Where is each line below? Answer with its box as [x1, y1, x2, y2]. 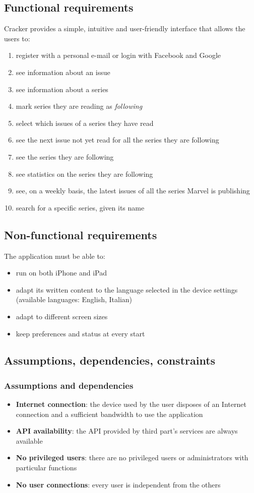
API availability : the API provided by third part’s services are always [16, 426, 238, 436]
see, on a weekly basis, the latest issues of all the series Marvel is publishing [16, 185, 250, 196]
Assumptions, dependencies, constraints [4, 353, 216, 368]
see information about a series [16, 84, 108, 94]
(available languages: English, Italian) [16, 294, 133, 305]
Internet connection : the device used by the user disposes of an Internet [16, 399, 246, 409]
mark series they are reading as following [16, 101, 143, 111]
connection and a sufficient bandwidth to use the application [16, 408, 203, 419]
